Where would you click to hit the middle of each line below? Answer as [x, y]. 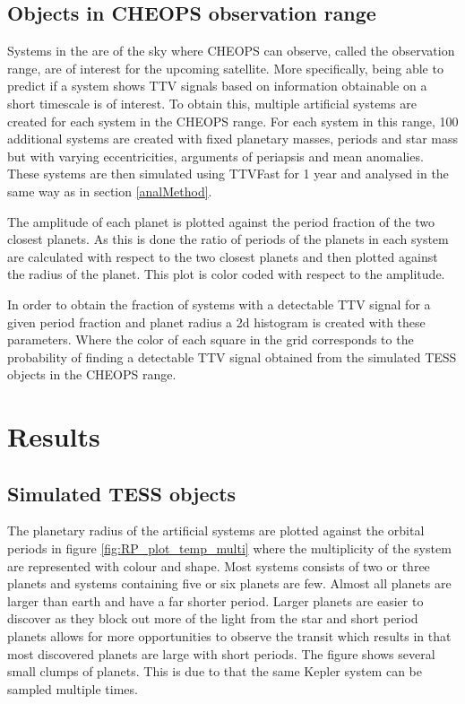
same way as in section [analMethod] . [110, 191]
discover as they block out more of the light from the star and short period [213, 618]
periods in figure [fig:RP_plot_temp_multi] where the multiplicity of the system [229, 548]
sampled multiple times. [73, 688]
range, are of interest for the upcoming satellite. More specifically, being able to [225, 68]
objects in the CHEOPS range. [92, 374]
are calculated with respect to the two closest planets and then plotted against [223, 256]
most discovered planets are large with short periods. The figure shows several [221, 653]
